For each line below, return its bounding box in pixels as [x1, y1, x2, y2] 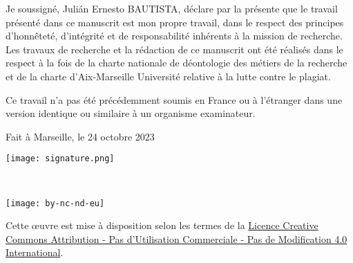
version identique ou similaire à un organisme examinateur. [6, 106, 256, 120]
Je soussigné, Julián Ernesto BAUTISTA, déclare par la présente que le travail [6, 1, 338, 15]
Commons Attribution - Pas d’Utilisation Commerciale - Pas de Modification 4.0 [6, 231, 347, 246]
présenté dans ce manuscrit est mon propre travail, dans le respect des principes [6, 15, 344, 29]
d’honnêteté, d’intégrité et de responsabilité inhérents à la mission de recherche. [6, 28, 343, 43]
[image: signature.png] [6, 154, 115, 164]
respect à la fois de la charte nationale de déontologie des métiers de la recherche [6, 55, 347, 70]
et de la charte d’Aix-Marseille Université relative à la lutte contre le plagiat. [6, 69, 331, 83]
